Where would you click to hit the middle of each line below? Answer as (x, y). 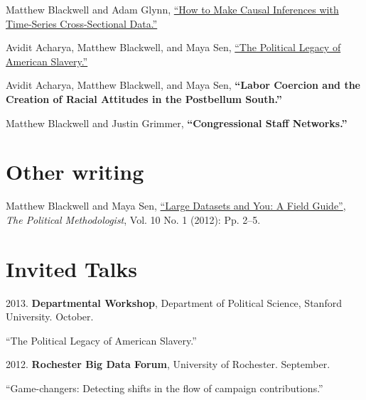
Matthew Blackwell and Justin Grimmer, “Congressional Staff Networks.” (177, 123)
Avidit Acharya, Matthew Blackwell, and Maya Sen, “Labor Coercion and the (183, 85)
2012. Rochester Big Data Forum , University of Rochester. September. (168, 364)
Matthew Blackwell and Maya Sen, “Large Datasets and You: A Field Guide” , (176, 206)
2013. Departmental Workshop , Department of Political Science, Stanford (174, 302)
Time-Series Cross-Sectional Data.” (82, 23)
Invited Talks (72, 268)
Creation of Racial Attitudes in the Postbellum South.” (144, 98)
